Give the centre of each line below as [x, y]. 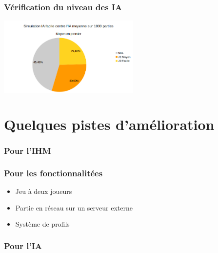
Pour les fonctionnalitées [53, 173]
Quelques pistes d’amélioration [109, 124]
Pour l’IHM [28, 150]
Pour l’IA [23, 245]
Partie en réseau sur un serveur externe [74, 207]
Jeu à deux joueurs [44, 191]
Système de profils [42, 224]
